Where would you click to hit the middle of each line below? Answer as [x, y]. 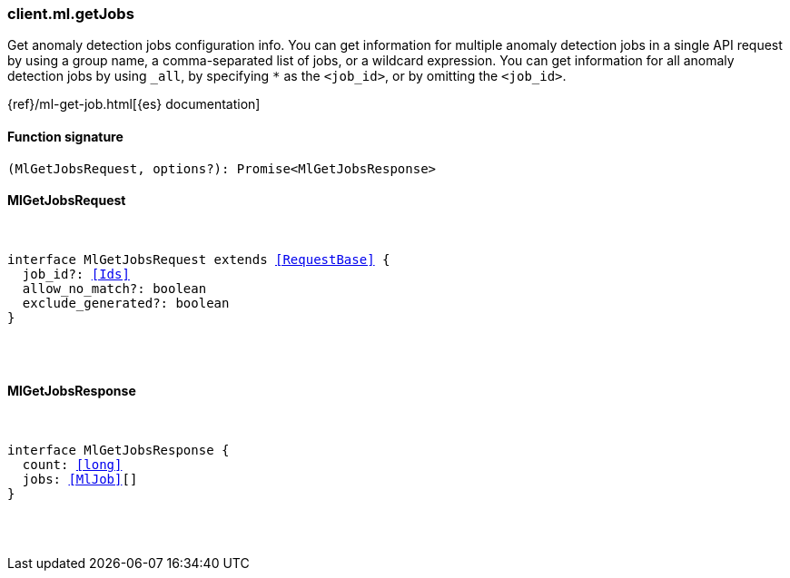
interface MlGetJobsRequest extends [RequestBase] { [199, 259]
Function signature [65, 136]
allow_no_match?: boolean [114, 288]
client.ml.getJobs [71, 14]
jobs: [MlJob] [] [80, 480]
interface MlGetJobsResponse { [118, 451]
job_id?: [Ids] [76, 274]
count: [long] [72, 465]
